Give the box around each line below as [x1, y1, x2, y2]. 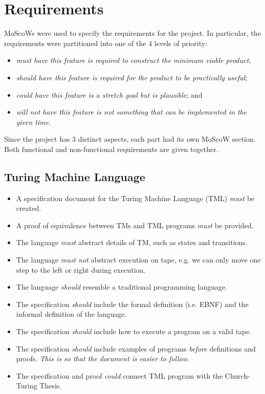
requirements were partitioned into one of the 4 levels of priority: [4, 37, 208, 48]
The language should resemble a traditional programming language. [16, 281, 228, 292]
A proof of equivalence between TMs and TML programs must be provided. [16, 220, 254, 230]
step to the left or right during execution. [16, 264, 146, 275]
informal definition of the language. [16, 309, 127, 319]
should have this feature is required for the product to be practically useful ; [16, 72, 248, 82]
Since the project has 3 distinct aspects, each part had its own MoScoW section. [4, 134, 256, 144]
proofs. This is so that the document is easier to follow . [16, 353, 189, 364]
